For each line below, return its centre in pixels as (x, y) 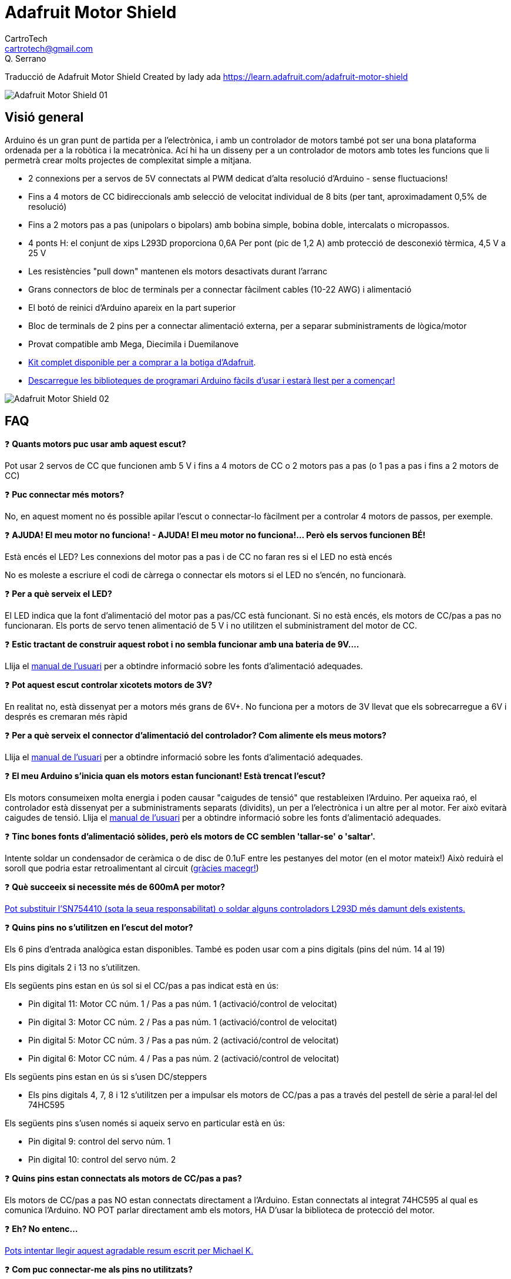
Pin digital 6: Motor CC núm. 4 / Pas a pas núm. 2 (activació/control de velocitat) (184, 1059)
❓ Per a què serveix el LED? (58, 594)
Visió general (44, 118)
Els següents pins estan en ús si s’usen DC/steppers (106, 1077)
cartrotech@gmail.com (49, 48)
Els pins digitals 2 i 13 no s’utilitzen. (73, 968)
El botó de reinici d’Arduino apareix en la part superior (132, 307)
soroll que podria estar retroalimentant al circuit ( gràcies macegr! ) (132, 868)
